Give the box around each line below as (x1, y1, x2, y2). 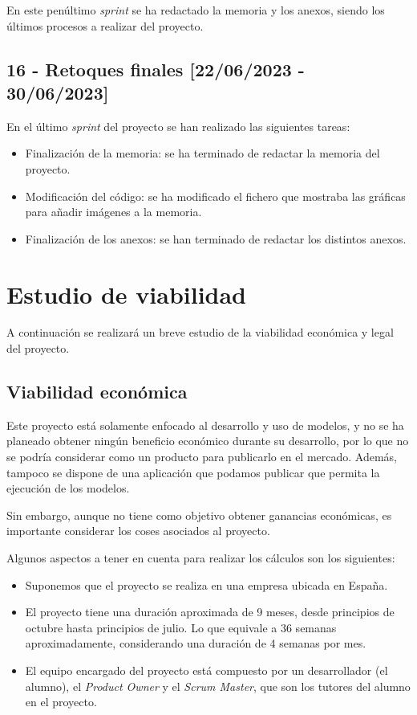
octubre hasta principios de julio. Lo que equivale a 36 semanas (25, 619, 337, 635)
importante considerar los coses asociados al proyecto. (6, 522, 270, 539)
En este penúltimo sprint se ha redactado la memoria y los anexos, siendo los (6, 2, 385, 18)
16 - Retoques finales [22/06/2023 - (6, 56, 305, 81)
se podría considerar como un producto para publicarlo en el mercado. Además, (6, 448, 398, 465)
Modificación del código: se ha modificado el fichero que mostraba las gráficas (25, 187, 406, 204)
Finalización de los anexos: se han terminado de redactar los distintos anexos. (25, 230, 407, 247)
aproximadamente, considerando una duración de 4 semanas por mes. (25, 635, 366, 652)
